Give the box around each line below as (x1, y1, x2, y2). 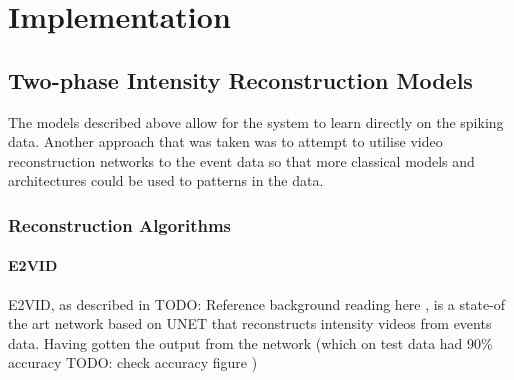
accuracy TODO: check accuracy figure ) (8, 352, 258, 373)
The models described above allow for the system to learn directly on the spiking (8, 111, 504, 132)
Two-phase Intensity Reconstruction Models (8, 64, 473, 95)
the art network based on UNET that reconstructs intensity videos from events (8, 313, 492, 334)
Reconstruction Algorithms (8, 212, 232, 237)
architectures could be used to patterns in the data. (8, 170, 324, 191)
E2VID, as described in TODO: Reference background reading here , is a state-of (8, 293, 506, 314)
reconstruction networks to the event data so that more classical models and (8, 150, 475, 171)
